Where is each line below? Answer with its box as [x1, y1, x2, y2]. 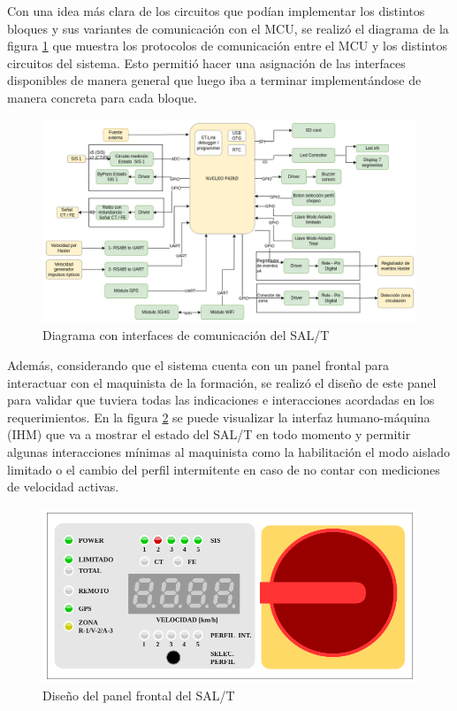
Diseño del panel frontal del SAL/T [42, 686, 235, 705]
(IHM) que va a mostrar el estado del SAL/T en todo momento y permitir [7, 425, 411, 444]
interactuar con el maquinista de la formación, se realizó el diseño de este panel [7, 373, 437, 391]
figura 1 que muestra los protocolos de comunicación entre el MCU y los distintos [7, 36, 447, 55]
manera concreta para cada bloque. [7, 88, 197, 106]
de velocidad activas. [7, 477, 119, 496]
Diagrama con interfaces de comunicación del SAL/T [42, 326, 330, 344]
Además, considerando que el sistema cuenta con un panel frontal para [7, 355, 390, 374]
